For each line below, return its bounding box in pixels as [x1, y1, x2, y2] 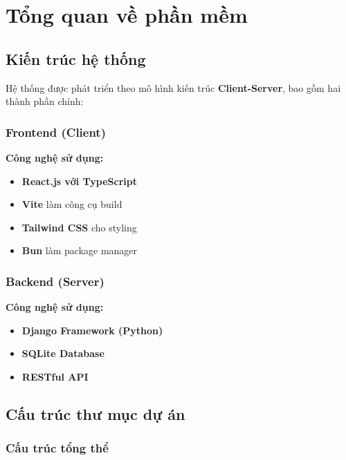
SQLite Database [21, 346, 104, 361]
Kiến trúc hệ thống [6, 48, 146, 69]
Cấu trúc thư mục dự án [6, 403, 185, 424]
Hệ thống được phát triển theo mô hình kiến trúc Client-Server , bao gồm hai [6, 80, 341, 95]
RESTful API [21, 369, 89, 383]
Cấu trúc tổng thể [6, 439, 109, 457]
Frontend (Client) [6, 123, 106, 140]
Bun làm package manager [21, 243, 138, 258]
